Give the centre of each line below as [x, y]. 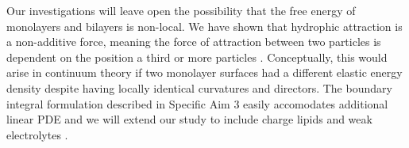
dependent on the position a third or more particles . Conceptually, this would [197, 57]
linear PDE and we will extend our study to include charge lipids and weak [189, 119]
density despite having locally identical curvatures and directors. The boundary [199, 87]
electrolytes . [37, 134]
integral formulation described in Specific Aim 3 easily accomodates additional [197, 103]
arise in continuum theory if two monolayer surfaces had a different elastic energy [204, 72]
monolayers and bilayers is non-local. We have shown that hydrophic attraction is [204, 26]
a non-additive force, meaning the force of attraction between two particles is [194, 42]
